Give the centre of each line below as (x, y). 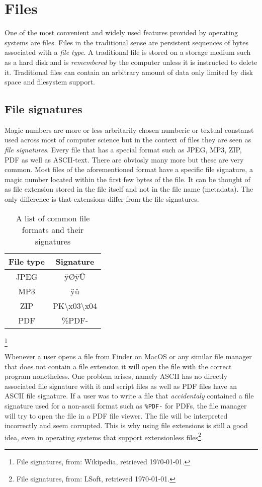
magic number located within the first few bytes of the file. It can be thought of (127, 179)
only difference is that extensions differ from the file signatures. (102, 199)
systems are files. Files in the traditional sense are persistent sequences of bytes (126, 42)
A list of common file (53, 218)
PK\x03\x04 (75, 305)
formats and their (53, 229)
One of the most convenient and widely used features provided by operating (121, 32)
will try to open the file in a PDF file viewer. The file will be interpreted (116, 415)
